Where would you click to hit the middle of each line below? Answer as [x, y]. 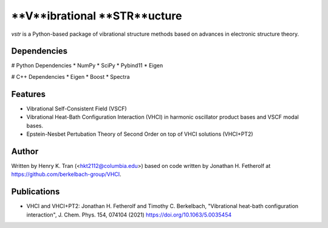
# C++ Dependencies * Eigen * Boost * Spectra [70, 76]
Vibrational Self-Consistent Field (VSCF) [77, 109]
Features [28, 94]
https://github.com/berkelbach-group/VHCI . [66, 174]
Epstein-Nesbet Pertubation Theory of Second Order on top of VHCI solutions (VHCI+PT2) [140, 134]
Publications [36, 192]
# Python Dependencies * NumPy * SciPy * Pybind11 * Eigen [87, 65]
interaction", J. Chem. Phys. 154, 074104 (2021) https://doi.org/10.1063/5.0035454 [129, 215]
